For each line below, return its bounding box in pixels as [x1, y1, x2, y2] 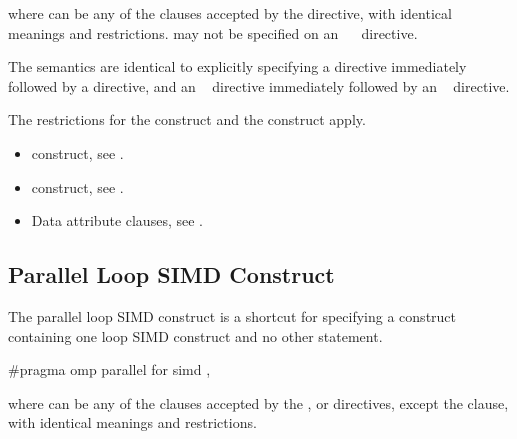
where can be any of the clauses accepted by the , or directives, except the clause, [8, 392, 509, 413]
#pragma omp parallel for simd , [8, 359, 211, 380]
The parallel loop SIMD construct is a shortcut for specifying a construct [8, 305, 457, 326]
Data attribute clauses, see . [31, 210, 203, 231]
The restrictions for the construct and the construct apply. [8, 109, 366, 130]
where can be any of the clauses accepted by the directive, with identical [8, 3, 452, 23]
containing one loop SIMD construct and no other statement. [8, 325, 383, 346]
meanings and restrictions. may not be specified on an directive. [8, 22, 418, 43]
